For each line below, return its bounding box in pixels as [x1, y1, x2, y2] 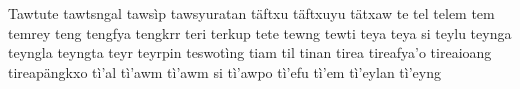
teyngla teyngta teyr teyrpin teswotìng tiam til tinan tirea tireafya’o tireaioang [8, 42, 492, 63]
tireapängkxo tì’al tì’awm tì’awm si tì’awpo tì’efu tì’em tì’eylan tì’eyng [8, 61, 441, 82]
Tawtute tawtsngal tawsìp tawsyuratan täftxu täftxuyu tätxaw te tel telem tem [8, 3, 495, 23]
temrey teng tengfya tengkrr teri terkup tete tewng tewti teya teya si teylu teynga [8, 22, 512, 43]
